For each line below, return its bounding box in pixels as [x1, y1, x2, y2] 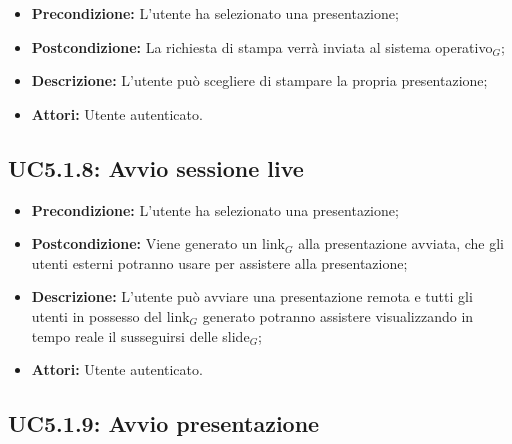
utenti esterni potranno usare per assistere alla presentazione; [31, 252, 408, 273]
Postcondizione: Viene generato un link [31, 233, 285, 254]
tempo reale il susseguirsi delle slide [31, 325, 250, 346]
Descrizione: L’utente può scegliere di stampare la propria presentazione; [31, 70, 488, 91]
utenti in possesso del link [31, 305, 190, 326]
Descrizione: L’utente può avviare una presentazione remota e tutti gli [31, 286, 473, 307]
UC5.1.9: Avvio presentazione [8, 408, 320, 439]
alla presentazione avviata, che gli [298, 233, 504, 254]
